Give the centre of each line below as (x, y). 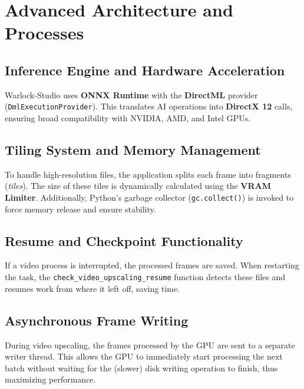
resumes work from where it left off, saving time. (92, 288)
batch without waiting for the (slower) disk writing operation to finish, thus (141, 368)
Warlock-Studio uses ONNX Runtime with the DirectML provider (131, 94)
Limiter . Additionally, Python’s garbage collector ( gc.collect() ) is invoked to (149, 197)
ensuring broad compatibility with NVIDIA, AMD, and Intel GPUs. (128, 118)
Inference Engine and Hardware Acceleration (145, 70)
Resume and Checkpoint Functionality (124, 240)
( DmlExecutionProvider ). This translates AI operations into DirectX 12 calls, (149, 106)
